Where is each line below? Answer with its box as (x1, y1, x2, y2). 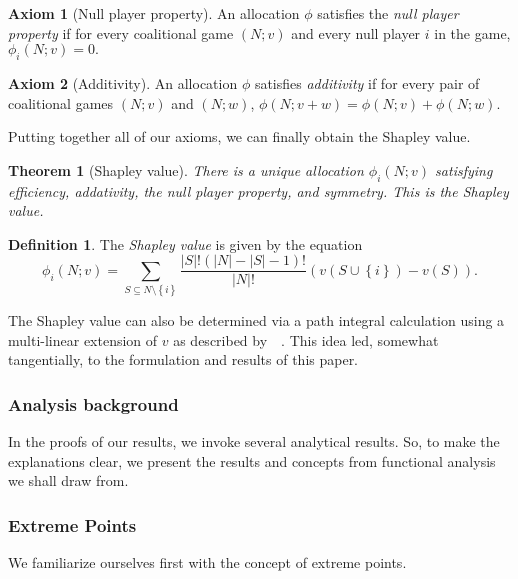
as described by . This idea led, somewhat (173, 329, 439, 350)
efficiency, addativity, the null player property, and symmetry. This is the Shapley (8, 180, 509, 201)
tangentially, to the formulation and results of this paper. (8, 349, 359, 370)
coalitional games (8, 92, 114, 113)
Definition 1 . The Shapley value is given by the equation (8, 233, 363, 254)
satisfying (435, 159, 493, 180)
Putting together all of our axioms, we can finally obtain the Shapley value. (8, 126, 471, 147)
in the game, (434, 22, 511, 43)
